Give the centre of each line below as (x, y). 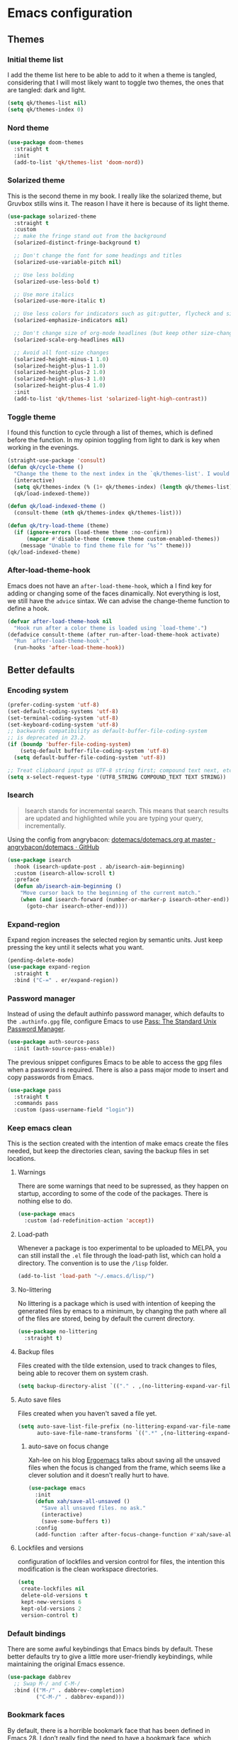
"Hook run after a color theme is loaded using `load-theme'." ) (110, 628)
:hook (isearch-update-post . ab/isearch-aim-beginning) (100, 866)
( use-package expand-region (49, 967)
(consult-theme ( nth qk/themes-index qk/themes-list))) (98, 513)
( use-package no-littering (57, 1332)
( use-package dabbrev (39, 1677)
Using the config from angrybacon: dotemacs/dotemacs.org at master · (112, 839)
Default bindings (36, 1634)
